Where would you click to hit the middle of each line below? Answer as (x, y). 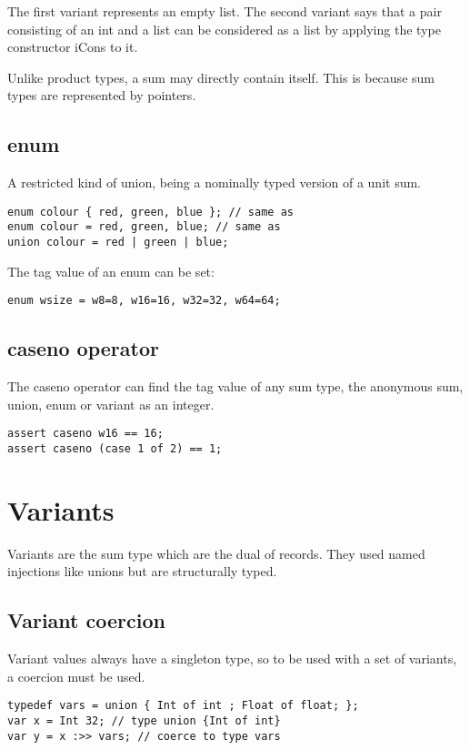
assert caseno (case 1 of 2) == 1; (115, 449)
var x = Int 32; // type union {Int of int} (144, 721)
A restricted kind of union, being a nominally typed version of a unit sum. (215, 182)
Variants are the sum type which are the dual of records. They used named (216, 553)
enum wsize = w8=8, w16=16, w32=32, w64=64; (144, 301)
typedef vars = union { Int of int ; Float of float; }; (183, 706)
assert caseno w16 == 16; (85, 434)
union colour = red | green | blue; (118, 243)
